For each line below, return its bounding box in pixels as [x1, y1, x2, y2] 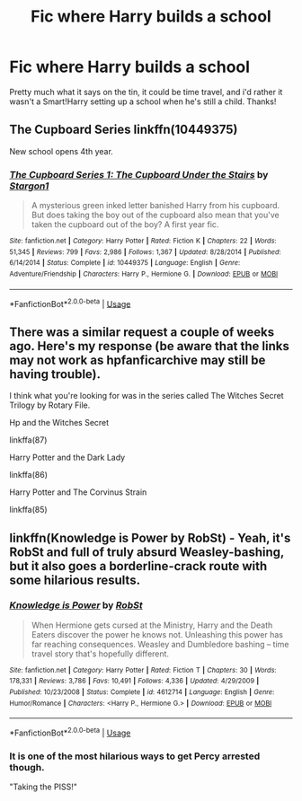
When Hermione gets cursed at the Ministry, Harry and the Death [31, 620, 273, 630]
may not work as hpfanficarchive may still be [9, 352, 266, 367]
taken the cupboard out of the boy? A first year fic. [31, 219, 219, 230]
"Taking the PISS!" [9, 781, 78, 792]
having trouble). [9, 366, 102, 382]
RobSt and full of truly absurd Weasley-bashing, [9, 544, 285, 559]
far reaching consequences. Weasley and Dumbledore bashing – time [31, 638, 289, 649]
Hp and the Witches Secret [9, 418, 110, 428]
